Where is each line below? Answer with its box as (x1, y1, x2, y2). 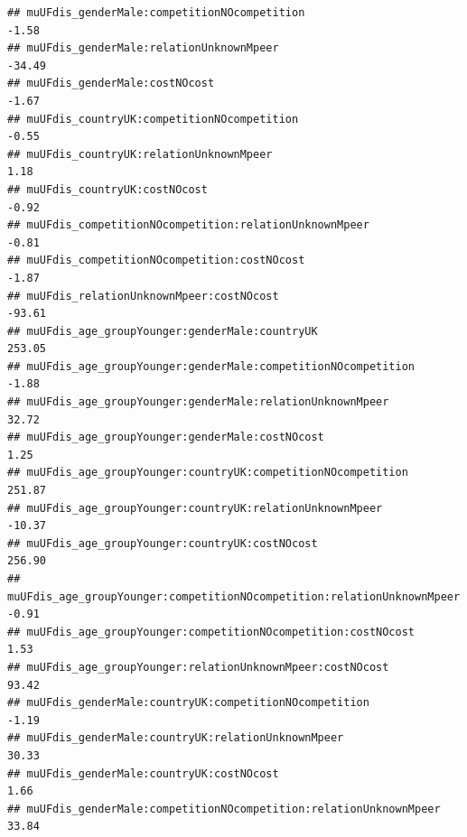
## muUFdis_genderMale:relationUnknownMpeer (7, 42, 279, 55)
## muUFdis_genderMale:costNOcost (7, 77, 215, 90)
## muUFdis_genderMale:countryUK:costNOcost (7, 767, 279, 780)
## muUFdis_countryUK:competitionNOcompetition (7, 112, 299, 126)
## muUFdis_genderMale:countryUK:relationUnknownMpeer (7, 731, 344, 745)
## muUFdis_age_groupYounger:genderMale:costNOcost (7, 431, 324, 444)
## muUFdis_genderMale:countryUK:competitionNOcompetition (7, 696, 369, 710)
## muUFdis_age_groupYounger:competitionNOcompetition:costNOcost (7, 625, 416, 638)
